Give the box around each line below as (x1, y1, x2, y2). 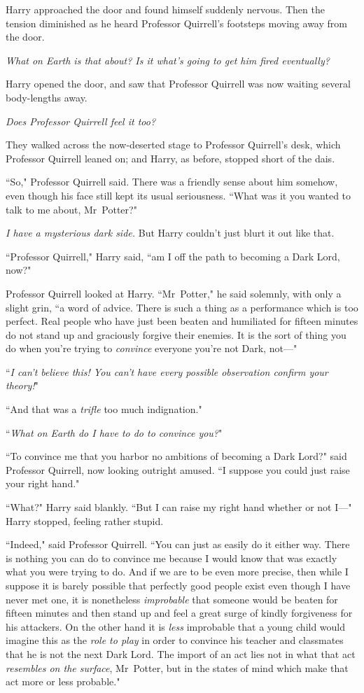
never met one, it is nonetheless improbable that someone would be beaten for (6, 591, 338, 606)
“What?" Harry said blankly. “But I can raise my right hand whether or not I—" (6, 500, 352, 514)
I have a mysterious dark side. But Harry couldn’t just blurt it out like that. (6, 225, 335, 240)
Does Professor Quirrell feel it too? (6, 113, 156, 128)
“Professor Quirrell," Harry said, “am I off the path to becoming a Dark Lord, (6, 248, 340, 263)
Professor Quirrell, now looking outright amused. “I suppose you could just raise (6, 462, 350, 477)
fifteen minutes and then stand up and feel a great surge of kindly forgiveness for (6, 605, 353, 620)
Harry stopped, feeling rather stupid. (6, 513, 164, 528)
